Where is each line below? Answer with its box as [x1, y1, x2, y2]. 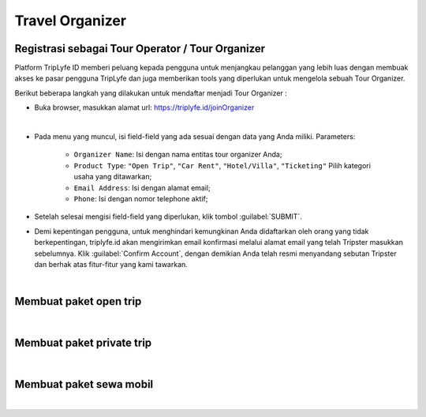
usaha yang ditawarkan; [73, 172, 152, 182]
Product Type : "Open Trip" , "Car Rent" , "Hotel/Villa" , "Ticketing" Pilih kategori [73, 160, 371, 170]
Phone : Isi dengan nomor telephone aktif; [73, 193, 208, 203]
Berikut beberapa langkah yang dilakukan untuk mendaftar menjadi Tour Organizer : [14, 88, 288, 98]
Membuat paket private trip [14, 336, 152, 350]
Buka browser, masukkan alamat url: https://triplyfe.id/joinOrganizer [34, 103, 255, 112]
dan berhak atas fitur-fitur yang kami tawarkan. [34, 259, 189, 269]
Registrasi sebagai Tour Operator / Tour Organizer [14, 42, 266, 55]
